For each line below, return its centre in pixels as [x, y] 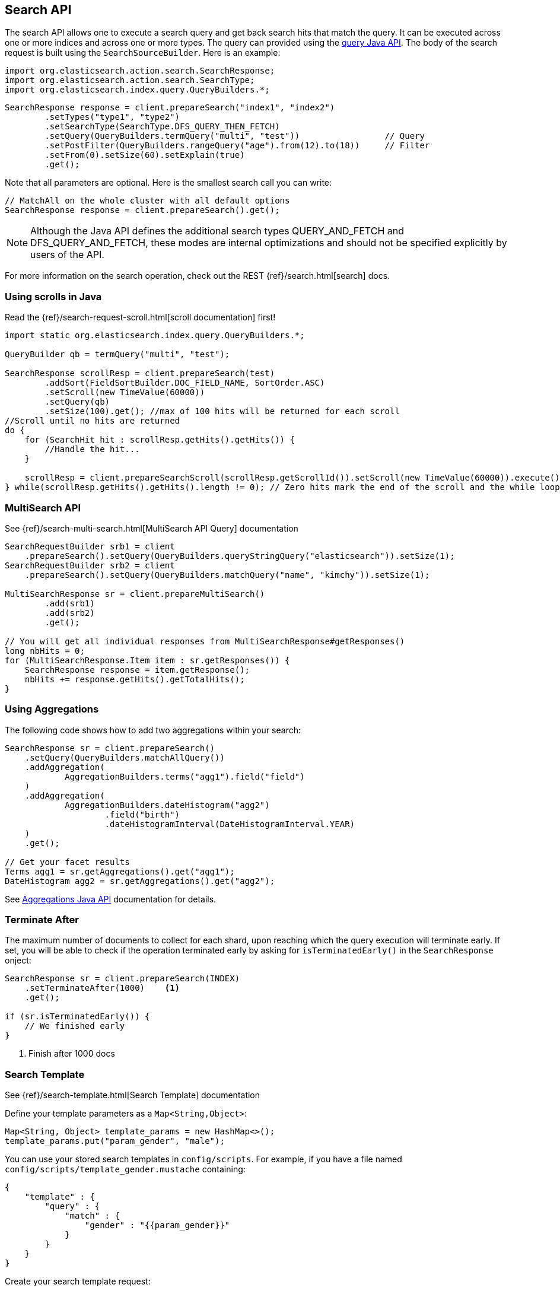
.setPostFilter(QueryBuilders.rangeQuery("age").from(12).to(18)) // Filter [237, 146]
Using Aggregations [52, 709]
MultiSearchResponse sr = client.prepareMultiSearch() [135, 594]
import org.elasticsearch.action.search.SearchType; [130, 80]
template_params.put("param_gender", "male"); [115, 1141]
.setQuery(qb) [77, 402]
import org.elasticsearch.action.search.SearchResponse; [140, 71]
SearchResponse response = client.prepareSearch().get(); [142, 210]
